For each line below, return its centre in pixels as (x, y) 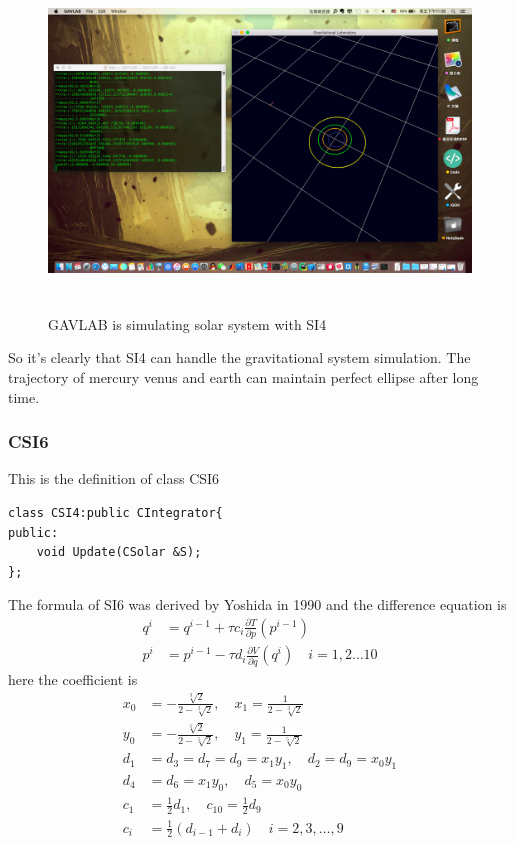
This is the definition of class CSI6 (114, 478)
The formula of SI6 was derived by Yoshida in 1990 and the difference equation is (257, 604)
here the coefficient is (73, 678)
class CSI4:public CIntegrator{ (115, 512)
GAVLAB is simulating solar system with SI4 (187, 323)
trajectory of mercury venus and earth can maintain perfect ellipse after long (243, 376)
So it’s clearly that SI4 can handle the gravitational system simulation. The (239, 357)
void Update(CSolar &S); (119, 552)
